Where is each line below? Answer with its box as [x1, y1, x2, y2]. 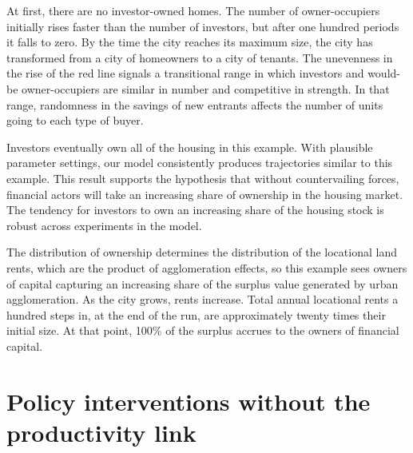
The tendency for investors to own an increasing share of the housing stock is [6, 201, 384, 218]
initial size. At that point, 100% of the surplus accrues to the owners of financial [6, 322, 399, 339]
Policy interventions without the [6, 384, 371, 417]
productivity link [6, 415, 197, 448]
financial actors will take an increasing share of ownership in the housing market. [6, 185, 403, 202]
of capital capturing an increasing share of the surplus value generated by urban [6, 275, 399, 292]
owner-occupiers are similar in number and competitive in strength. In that [22, 80, 390, 97]
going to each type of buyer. [6, 112, 144, 129]
